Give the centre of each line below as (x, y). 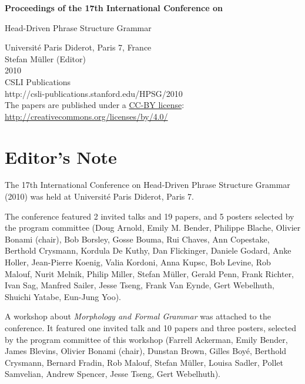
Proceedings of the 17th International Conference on (114, 8)
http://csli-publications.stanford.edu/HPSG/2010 (94, 93)
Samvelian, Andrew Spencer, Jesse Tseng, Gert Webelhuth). (113, 374)
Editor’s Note (61, 156)
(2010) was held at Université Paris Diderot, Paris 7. (99, 196)
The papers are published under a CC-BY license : (95, 105)
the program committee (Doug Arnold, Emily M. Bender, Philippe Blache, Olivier (153, 228)
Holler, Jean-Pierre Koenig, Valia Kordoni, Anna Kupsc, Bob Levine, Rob (138, 262)
